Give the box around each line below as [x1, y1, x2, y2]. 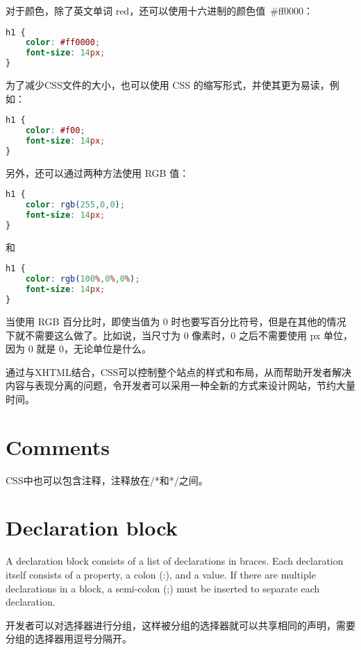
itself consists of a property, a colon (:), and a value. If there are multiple [6, 567, 316, 581]
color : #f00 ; [25, 126, 85, 136]
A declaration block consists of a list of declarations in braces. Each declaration [6, 554, 344, 568]
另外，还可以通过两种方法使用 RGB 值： [6, 165, 190, 180]
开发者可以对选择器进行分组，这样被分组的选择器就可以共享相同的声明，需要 [6, 617, 355, 632]
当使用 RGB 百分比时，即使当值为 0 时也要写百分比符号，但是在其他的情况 [6, 314, 346, 328]
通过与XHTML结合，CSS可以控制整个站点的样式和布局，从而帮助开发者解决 [6, 364, 352, 379]
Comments [6, 432, 110, 461]
